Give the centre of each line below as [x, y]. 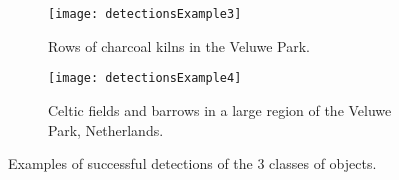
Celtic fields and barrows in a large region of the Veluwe [220, 109]
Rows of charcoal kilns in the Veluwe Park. [179, 45]
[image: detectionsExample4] [145, 78]
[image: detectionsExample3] [145, 14]
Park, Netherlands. [106, 129]
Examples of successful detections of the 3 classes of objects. [192, 163]
